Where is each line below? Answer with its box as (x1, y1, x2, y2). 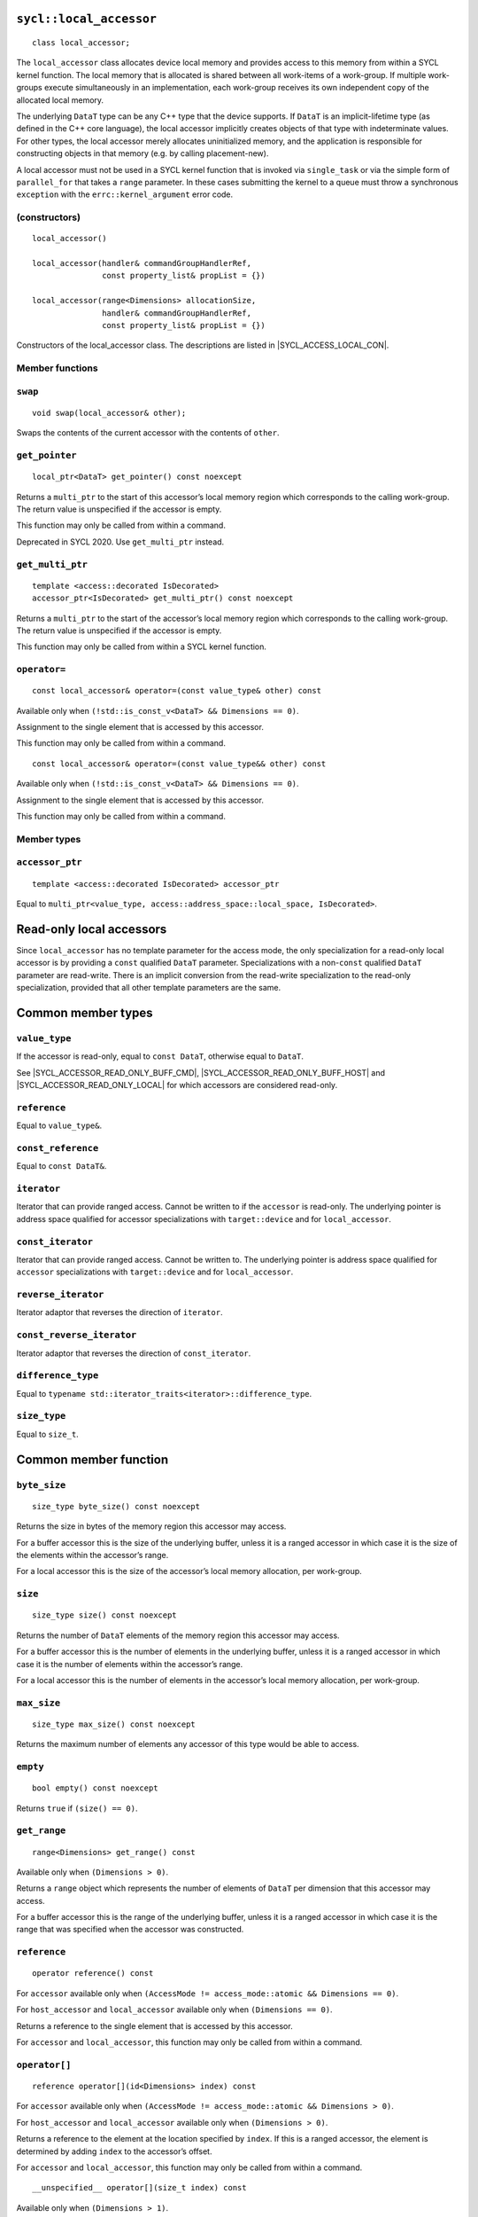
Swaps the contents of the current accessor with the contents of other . (16, 427, 280, 438)
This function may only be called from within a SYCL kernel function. (16, 641, 267, 652)
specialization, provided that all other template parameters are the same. (16, 983, 281, 992)
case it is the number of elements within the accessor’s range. (16, 1658, 243, 1669)
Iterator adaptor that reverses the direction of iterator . (16, 1307, 223, 1318)
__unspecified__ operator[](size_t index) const (32, 2182, 247, 2193)
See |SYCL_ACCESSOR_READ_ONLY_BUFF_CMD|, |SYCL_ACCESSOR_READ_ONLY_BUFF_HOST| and (16, 1067, 385, 1077)
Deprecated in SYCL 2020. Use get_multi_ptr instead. (16, 537, 225, 547)
